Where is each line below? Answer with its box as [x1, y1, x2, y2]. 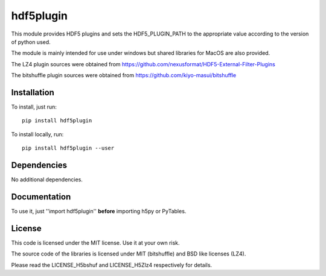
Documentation [11, 192, 71, 202]
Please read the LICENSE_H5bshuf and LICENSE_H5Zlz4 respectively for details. [11, 261, 213, 268]
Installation [11, 87, 54, 98]
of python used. [11, 38, 51, 45]
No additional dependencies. [11, 176, 83, 183]
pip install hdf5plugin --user [22, 145, 115, 152]
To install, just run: [11, 103, 57, 111]
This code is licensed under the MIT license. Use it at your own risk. [11, 239, 181, 246]
